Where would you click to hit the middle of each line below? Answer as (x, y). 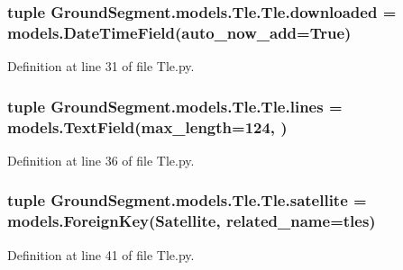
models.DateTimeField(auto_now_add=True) (179, 32)
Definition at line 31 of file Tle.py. (101, 66)
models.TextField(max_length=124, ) (147, 126)
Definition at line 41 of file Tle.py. (101, 254)
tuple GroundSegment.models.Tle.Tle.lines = (175, 106)
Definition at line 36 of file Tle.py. (101, 160)
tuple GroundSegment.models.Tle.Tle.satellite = (187, 200)
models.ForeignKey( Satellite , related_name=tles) (192, 221)
